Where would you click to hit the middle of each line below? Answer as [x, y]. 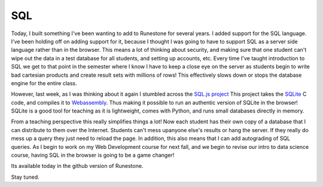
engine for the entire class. [44, 83]
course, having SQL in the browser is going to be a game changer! [93, 155]
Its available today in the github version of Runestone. [77, 166]
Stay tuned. [25, 177]
